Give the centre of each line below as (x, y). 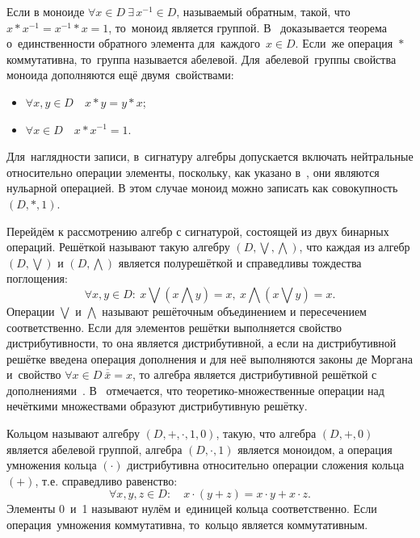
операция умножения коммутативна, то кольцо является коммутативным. (187, 525)
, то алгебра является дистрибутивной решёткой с (255, 374)
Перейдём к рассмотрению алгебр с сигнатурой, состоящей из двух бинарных (198, 231)
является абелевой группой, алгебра (94, 449)
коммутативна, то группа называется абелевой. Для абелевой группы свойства (202, 59)
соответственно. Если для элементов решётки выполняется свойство (174, 327)
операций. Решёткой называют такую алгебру (118, 247)
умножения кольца (52, 465)
